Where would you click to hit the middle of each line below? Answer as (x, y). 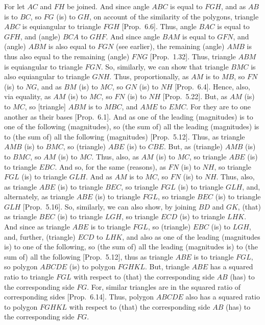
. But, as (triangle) (193, 146)
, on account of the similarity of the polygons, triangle (174, 16)
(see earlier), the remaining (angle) (170, 46)
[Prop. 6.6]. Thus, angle (159, 26)
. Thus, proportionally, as (149, 76)
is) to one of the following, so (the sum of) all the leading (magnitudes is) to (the (131, 247)
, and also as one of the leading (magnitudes (191, 236)
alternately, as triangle (39, 196)
